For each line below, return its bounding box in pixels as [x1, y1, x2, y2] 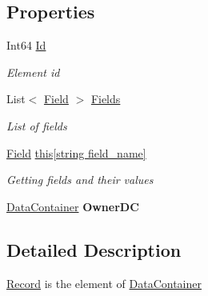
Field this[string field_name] [6, 144, 146, 161]
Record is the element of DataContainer [6, 274, 202, 291]
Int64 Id [6, 37, 46, 54]
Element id [6, 63, 60, 80]
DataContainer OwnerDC [6, 198, 139, 214]
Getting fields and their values [6, 171, 154, 188]
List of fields [6, 117, 67, 134]
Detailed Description [6, 237, 182, 262]
